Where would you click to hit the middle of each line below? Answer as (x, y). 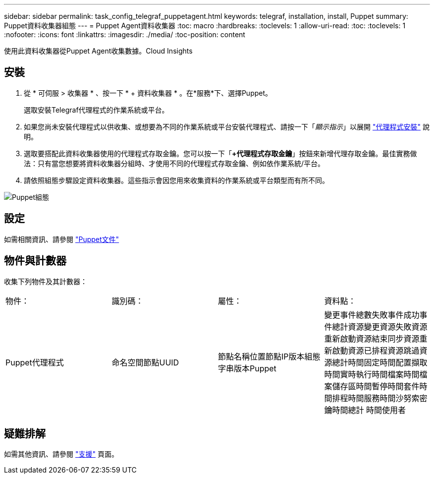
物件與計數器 (35, 261)
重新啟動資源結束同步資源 (372, 338)
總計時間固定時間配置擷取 (380, 362)
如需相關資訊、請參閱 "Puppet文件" (62, 239)
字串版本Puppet (247, 368)
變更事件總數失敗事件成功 (372, 315)
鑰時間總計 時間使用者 (365, 410)
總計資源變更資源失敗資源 (380, 327)
